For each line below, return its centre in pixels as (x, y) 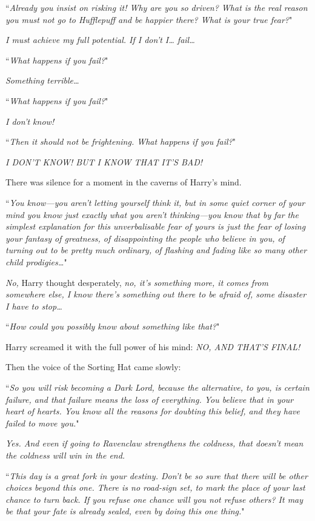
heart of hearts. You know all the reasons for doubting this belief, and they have (153, 411)
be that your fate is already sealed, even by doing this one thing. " (125, 511)
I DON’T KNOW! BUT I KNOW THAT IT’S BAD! (104, 161)
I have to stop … (34, 306)
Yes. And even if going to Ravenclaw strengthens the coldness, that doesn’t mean (154, 443)
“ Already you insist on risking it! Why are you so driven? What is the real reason (157, 7)
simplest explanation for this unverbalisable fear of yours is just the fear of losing (156, 226)
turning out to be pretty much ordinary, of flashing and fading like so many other (156, 250)
